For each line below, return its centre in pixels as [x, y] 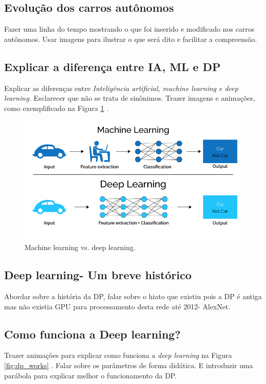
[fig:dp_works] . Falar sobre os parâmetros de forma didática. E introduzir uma [129, 365]
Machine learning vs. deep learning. [80, 247]
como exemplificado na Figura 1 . [57, 108]
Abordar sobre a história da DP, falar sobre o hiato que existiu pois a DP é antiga [133, 296]
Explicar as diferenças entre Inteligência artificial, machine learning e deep [121, 88]
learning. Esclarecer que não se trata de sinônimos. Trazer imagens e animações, [130, 98]
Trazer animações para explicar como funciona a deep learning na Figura [118, 355]
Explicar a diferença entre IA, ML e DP [113, 66]
